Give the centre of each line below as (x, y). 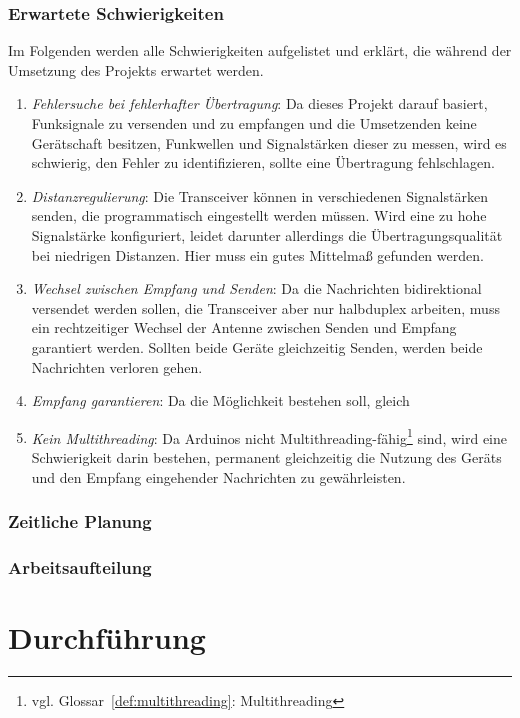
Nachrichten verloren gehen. (117, 366)
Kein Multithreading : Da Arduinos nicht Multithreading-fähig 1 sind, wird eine (269, 436)
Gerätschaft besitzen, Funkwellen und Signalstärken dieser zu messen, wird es (269, 142)
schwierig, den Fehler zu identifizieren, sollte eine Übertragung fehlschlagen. (263, 162)
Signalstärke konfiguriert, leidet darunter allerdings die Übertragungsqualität (267, 234)
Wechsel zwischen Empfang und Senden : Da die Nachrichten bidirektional (256, 288)
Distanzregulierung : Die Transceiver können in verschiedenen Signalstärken (259, 195)
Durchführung (107, 637)
